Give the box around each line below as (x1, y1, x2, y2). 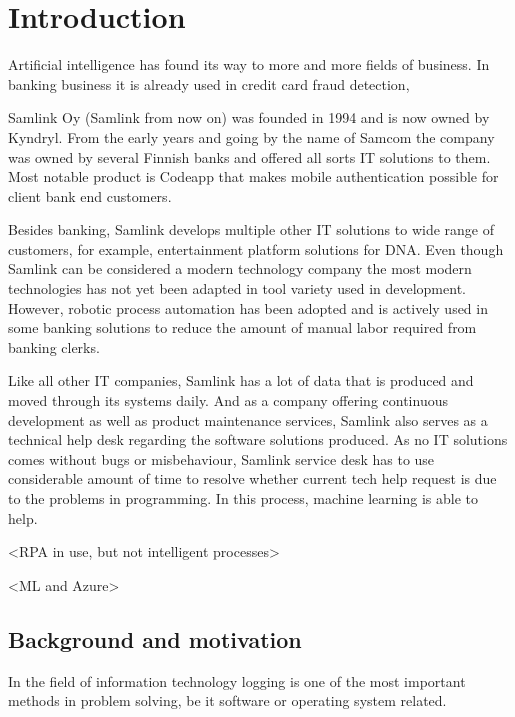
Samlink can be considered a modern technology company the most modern (8, 258, 472, 279)
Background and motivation (8, 623, 302, 654)
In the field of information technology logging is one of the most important (8, 670, 466, 691)
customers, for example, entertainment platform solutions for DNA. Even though (8, 238, 504, 259)
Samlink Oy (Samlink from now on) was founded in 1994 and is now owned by (8, 107, 490, 128)
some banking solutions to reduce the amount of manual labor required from (8, 317, 477, 338)
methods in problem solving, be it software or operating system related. (8, 690, 447, 711)
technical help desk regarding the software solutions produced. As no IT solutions (8, 429, 508, 450)
